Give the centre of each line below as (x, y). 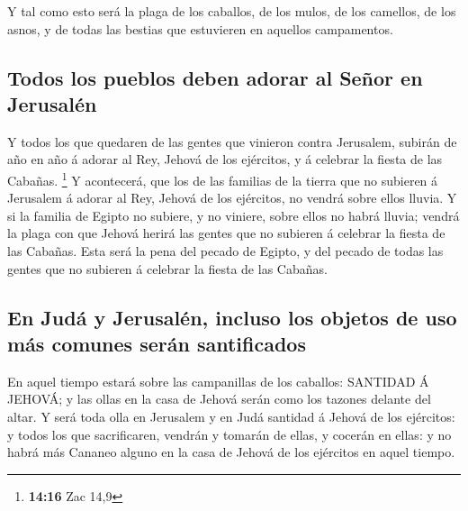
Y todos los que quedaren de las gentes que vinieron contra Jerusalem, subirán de (232, 141)
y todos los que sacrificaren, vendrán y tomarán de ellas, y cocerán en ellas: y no (229, 434)
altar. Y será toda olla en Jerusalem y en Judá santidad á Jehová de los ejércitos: (231, 416)
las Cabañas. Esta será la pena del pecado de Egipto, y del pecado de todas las (225, 251)
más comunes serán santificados (157, 343)
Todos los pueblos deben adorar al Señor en (215, 77)
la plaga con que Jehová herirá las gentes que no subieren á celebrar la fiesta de (226, 233)
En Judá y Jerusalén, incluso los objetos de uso (232, 317)
